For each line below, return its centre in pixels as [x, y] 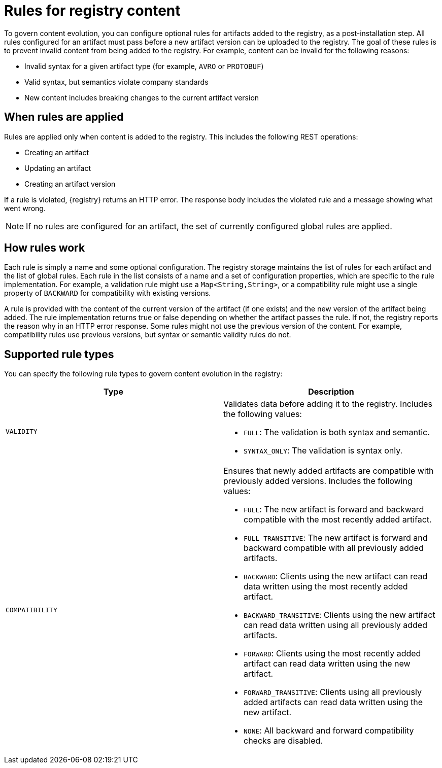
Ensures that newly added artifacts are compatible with [329, 471]
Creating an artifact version [70, 184]
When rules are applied [64, 117]
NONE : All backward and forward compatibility [329, 731]
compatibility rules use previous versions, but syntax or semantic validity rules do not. [148, 335]
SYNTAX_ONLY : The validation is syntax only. [323, 451]
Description [331, 392]
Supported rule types [59, 354]
